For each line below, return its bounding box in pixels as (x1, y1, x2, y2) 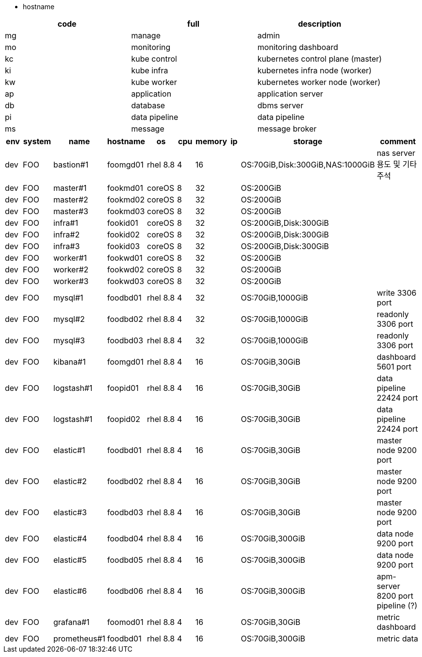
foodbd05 (107, 555, 143, 565)
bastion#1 (53, 160, 89, 169)
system (23, 136, 51, 146)
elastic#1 (53, 445, 85, 455)
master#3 (53, 206, 88, 216)
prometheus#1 (53, 634, 106, 643)
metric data (376, 634, 418, 643)
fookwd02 (107, 265, 144, 274)
